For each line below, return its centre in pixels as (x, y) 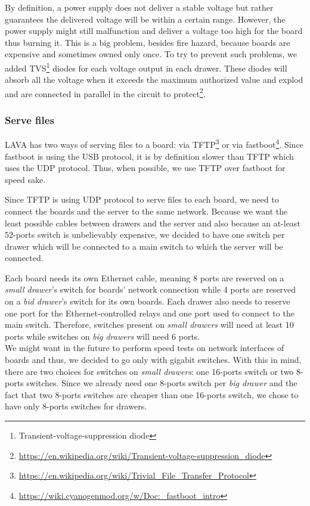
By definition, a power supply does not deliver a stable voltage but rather (139, 7)
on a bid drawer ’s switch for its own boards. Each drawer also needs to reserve (148, 301)
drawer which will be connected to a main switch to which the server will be (144, 246)
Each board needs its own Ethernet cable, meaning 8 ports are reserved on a (145, 277)
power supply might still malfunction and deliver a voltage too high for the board (154, 31)
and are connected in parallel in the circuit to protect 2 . (105, 92)
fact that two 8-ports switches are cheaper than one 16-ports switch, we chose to (152, 394)
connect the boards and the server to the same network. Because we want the (146, 211)
